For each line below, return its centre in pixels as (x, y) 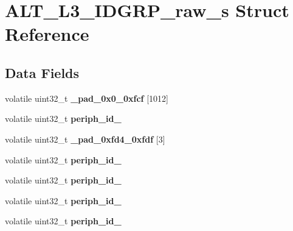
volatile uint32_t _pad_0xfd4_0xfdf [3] (85, 139)
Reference (47, 34)
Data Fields (42, 72)
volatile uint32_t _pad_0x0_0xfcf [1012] (87, 98)
